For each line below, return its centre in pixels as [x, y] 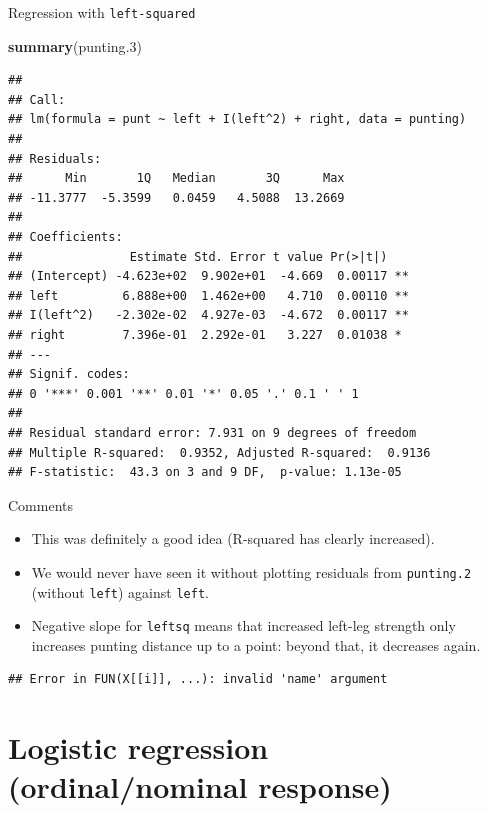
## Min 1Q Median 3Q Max [176, 178]
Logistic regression [138, 747]
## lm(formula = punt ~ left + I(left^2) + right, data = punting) [237, 119]
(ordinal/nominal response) [200, 786]
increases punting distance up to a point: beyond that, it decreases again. [256, 644]
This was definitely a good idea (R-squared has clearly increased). [233, 538]
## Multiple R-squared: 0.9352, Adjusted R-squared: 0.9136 [219, 452]
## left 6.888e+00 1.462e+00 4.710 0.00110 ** [208, 295]
